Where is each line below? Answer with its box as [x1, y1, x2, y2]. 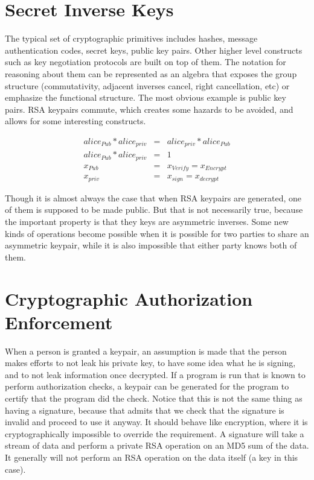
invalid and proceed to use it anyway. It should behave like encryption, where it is [5, 415, 308, 428]
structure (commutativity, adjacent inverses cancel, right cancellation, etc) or [5, 79, 290, 92]
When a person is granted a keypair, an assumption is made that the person [5, 344, 287, 357]
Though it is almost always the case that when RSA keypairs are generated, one [5, 191, 302, 204]
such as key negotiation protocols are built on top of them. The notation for [5, 55, 286, 68]
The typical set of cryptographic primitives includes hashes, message [5, 32, 258, 45]
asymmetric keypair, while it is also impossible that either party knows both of [5, 239, 297, 251]
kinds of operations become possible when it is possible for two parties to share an [5, 227, 309, 239]
